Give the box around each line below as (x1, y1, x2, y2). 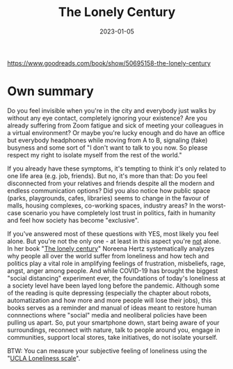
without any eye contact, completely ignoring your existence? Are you (7, 113, 207, 122)
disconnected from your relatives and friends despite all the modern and (7, 179, 215, 187)
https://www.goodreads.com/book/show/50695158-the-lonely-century (7, 58, 211, 67)
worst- (207, 201, 226, 210)
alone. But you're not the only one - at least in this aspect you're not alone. (7, 237, 221, 245)
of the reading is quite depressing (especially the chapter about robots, (7, 288, 211, 297)
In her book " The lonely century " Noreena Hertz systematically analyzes (7, 244, 215, 253)
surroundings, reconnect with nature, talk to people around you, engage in (7, 325, 220, 334)
